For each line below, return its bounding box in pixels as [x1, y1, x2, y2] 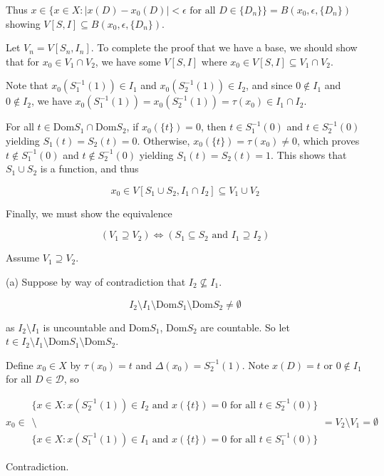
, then [200, 119, 227, 134]
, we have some [95, 53, 161, 68]
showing [6, 16, 41, 31]
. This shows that [271, 147, 347, 162]
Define [6, 357, 33, 372]
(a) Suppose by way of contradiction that [6, 274, 186, 289]
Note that [6, 78, 48, 93]
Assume [6, 250, 40, 265]
